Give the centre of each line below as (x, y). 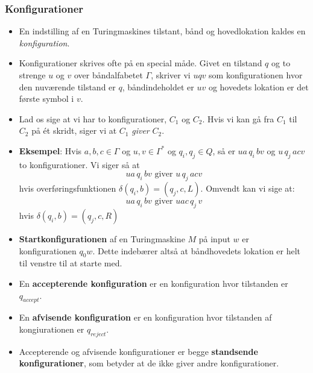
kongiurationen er (52, 329)
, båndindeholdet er (158, 86)
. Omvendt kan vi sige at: (248, 188)
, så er (224, 150)
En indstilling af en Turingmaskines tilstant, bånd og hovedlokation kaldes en (162, 31)
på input (214, 238)
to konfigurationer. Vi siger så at (79, 164)
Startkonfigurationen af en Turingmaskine (102, 238)
